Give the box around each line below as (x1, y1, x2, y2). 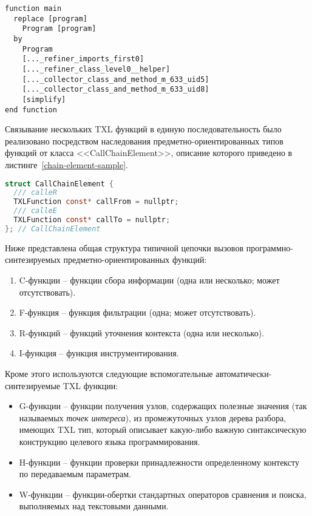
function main (5, 4, 62, 13)
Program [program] (22, 24, 97, 33)
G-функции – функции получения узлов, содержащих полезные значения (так (19, 399, 307, 412)
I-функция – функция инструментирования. (19, 347, 179, 359)
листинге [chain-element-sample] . (5, 158, 128, 171)
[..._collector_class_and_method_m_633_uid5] (22, 75, 209, 84)
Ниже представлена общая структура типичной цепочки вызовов (5, 241, 243, 254)
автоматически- (215, 367, 272, 379)
